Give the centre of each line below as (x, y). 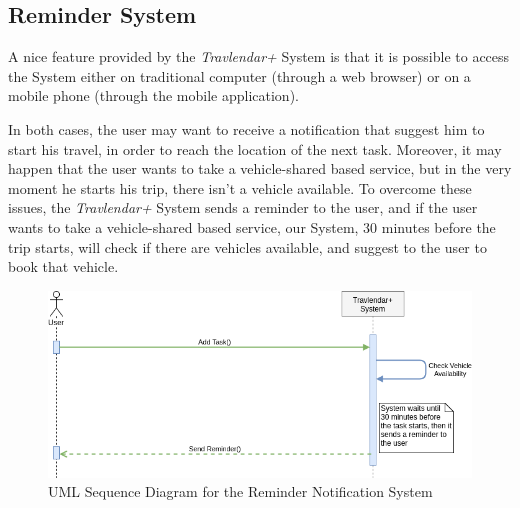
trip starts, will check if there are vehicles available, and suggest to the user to (247, 246)
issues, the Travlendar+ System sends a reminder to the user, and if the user (243, 207)
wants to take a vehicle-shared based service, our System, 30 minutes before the (252, 226)
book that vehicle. (63, 266)
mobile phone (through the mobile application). (153, 95)
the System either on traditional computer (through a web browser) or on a (239, 75)
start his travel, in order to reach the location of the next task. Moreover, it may (255, 148)
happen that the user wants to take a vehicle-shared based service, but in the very (260, 168)
